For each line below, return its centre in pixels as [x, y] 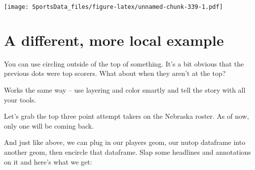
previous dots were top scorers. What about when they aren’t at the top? [115, 73]
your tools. [20, 99]
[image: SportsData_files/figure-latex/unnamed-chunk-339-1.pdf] [113, 7]
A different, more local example [114, 40]
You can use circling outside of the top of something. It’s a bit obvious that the [124, 63]
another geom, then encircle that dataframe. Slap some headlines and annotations [127, 152]
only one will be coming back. [49, 125]
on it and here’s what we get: [48, 161]
